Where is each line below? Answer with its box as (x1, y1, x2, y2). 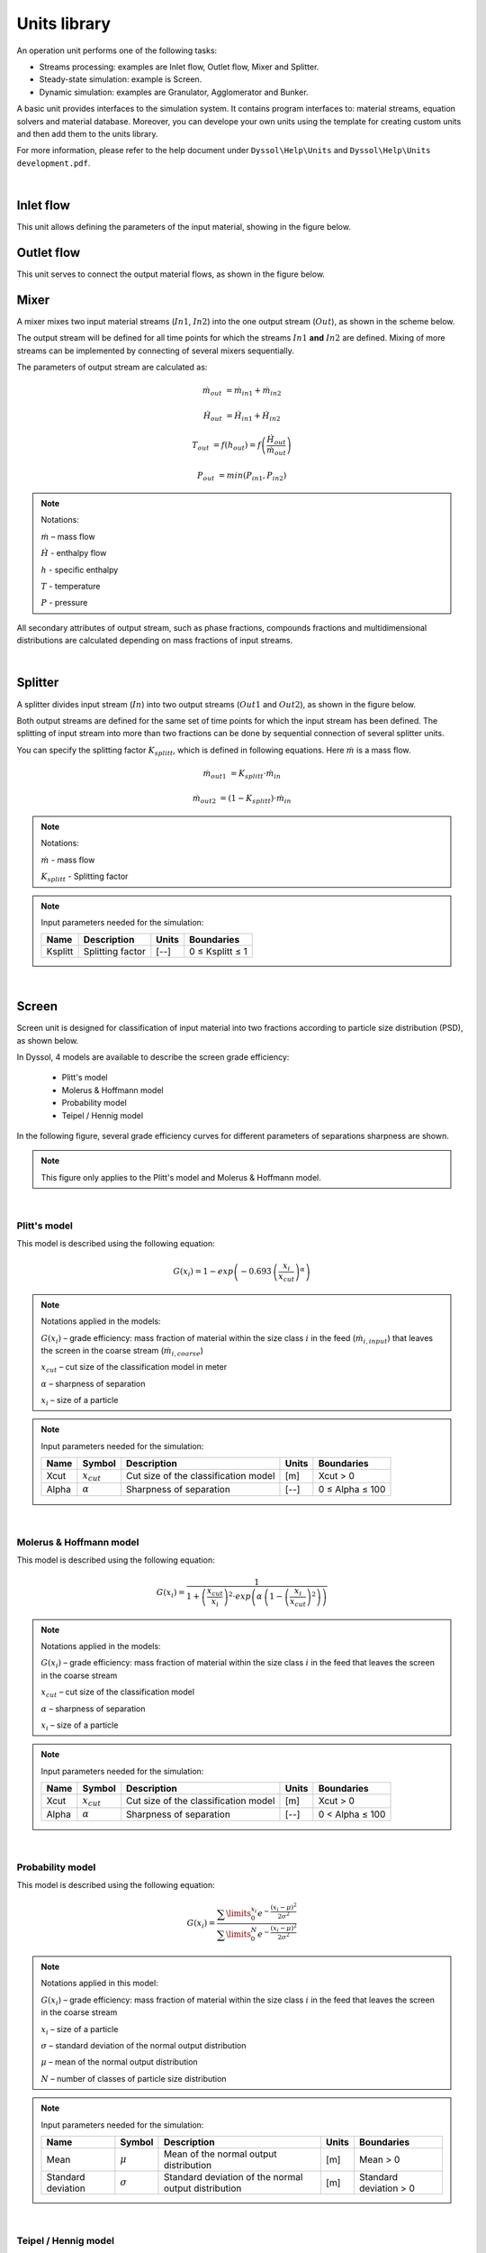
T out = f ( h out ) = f (192, 440, 261, 452)
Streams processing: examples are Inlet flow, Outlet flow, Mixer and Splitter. (39, 61, 319, 72)
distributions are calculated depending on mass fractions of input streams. (16, 635, 293, 646)
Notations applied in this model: (40, 1978, 158, 1989)
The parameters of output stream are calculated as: (16, 361, 208, 372)
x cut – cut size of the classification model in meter (40, 1362, 228, 1374)
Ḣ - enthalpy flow (40, 548, 107, 559)
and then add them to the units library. (16, 128, 158, 139)
